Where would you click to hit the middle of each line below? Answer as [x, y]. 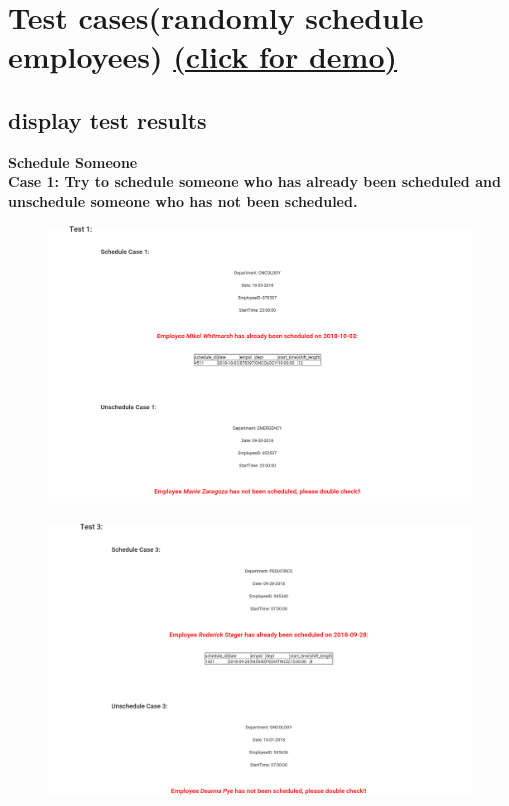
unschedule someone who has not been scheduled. [183, 200]
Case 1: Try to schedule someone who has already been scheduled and [254, 181]
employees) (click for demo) [203, 56]
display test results [107, 119]
